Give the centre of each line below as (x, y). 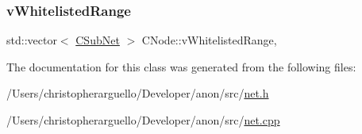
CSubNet (98, 40)
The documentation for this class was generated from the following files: (181, 66)
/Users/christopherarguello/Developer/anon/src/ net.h (138, 93)
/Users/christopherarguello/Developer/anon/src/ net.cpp (143, 120)
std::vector (32, 40)
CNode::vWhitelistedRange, (209, 40)
